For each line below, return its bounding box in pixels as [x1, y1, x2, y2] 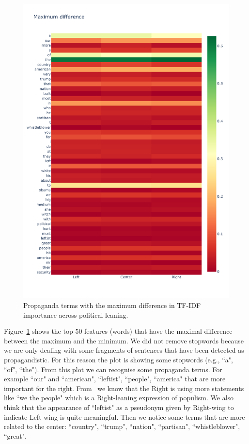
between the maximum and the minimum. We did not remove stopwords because [4, 335, 244, 345]
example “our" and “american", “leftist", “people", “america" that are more [4, 374, 226, 384]
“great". [4, 430, 27, 441]
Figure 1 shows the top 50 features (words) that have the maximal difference [4, 326, 233, 336]
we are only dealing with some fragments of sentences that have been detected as [4, 345, 244, 355]
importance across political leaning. [23, 309, 128, 320]
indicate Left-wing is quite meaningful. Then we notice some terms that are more [4, 411, 245, 422]
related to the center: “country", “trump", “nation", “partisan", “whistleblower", [4, 421, 240, 431]
